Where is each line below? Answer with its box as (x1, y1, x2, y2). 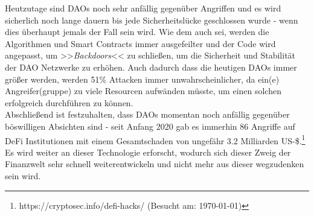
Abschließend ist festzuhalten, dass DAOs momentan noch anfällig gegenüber (5, 108, 290, 121)
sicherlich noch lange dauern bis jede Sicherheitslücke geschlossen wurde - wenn (5, 13, 298, 26)
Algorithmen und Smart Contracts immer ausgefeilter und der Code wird (5, 37, 276, 49)
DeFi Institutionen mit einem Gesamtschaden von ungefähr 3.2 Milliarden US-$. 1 (5, 132, 306, 147)
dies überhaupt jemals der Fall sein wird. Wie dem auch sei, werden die (5, 25, 269, 38)
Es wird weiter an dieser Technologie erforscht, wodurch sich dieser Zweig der (5, 145, 291, 158)
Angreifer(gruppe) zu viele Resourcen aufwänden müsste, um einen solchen (5, 84, 281, 97)
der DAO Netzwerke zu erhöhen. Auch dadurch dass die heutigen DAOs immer (5, 60, 297, 73)
